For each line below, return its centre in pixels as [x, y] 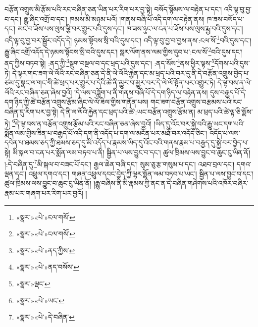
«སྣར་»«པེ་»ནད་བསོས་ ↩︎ [48, 267]
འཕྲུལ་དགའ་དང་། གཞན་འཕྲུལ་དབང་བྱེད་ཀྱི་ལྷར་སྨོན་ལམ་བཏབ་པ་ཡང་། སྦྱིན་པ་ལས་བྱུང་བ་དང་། [141, 173]
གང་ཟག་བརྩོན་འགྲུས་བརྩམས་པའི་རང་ [196, 102]
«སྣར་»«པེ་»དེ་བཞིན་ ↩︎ [45, 317]
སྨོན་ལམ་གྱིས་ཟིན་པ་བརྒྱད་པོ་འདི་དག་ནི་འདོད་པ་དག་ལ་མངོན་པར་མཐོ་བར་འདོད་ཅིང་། [106, 133]
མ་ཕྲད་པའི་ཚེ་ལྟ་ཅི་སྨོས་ [225, 111]
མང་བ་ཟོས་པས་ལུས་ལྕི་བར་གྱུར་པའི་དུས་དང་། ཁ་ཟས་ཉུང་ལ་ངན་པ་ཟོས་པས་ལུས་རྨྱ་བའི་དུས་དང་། [130, 28]
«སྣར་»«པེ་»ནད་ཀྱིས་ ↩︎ [46, 250]
